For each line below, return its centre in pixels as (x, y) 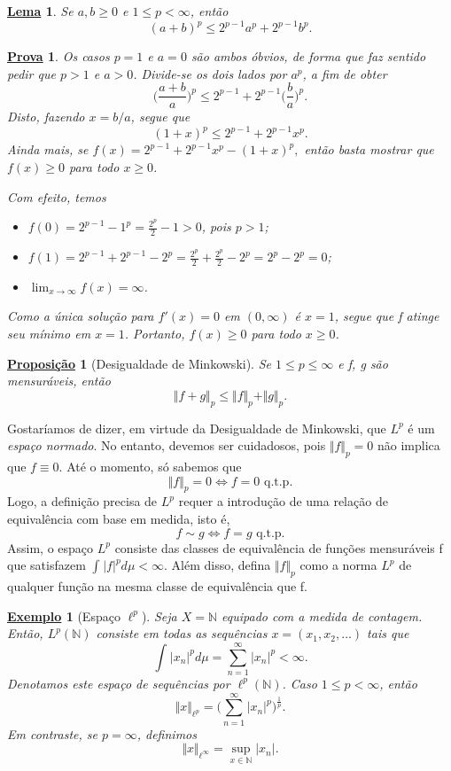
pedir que (31, 73)
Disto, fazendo (46, 117)
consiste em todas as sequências (182, 633)
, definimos (167, 733)
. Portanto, (155, 334)
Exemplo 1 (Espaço (64, 615)
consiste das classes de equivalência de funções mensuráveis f (279, 547)
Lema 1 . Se (40, 11)
